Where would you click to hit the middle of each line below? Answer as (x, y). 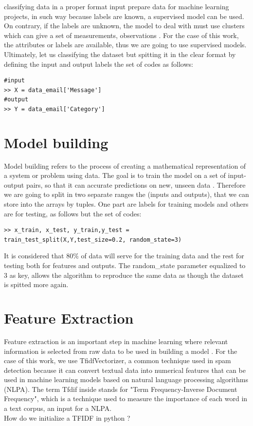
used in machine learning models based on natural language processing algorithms (126, 379)
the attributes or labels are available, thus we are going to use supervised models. (125, 45)
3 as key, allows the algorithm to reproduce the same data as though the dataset (124, 275)
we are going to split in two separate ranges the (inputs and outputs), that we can (126, 194)
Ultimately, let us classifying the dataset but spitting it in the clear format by (120, 54)
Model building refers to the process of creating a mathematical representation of (125, 165)
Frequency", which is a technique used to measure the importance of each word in (126, 398)
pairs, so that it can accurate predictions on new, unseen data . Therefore (136, 184)
